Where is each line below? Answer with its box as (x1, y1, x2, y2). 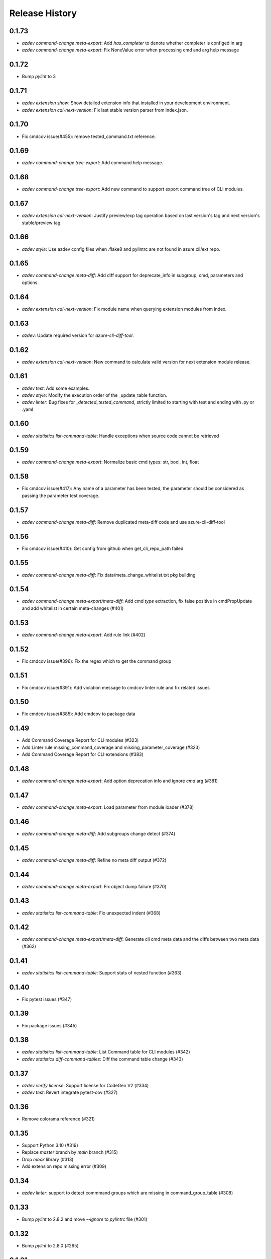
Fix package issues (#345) (22, 1022, 77, 1028)
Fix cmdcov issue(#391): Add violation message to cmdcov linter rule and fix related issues (22, 684, 210, 690)
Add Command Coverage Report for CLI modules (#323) (22, 737, 139, 743)
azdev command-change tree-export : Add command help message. (22, 160, 164, 166)
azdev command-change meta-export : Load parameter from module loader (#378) (22, 804, 194, 810)
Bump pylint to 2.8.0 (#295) (22, 1242, 79, 1248)
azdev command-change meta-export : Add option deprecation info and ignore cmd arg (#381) (22, 778, 218, 784)
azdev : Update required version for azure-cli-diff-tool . (22, 332, 134, 338)
